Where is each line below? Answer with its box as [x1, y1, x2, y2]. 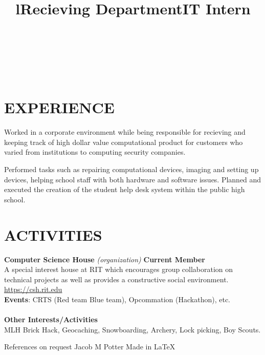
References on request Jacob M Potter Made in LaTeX [4, 341, 175, 352]
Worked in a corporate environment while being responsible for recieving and [4, 127, 246, 137]
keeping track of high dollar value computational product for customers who [4, 136, 243, 147]
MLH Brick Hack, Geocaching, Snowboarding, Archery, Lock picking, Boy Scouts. [4, 324, 261, 335]
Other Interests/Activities [4, 314, 98, 325]
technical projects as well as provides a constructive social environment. [4, 274, 229, 284]
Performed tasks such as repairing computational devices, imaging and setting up [4, 164, 259, 175]
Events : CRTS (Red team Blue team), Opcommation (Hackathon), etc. [4, 294, 231, 304]
